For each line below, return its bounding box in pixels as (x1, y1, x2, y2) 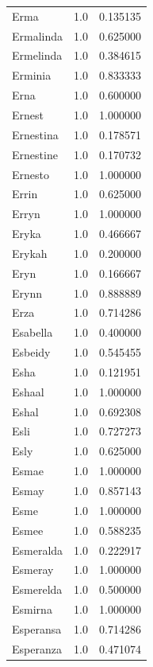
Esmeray (12, 561, 54, 578)
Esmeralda (12, 541, 63, 558)
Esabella (12, 324, 53, 341)
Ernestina (12, 126, 59, 142)
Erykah (12, 244, 48, 261)
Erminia (12, 67, 52, 84)
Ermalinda (12, 27, 63, 44)
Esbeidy (12, 344, 51, 361)
